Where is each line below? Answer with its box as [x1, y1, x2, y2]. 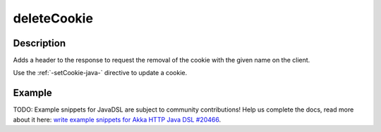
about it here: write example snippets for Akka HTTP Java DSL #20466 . [13, 115, 222, 124]
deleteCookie [13, 11, 93, 26]
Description [13, 37, 66, 49]
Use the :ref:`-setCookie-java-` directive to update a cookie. [13, 69, 187, 77]
